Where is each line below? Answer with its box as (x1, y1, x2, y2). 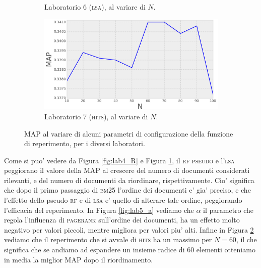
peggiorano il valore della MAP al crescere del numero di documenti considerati (4, 165, 250, 175)
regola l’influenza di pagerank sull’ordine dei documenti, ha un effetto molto (4, 214, 240, 225)
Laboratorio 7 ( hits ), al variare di (44, 111, 148, 121)
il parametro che (203, 204, 254, 215)
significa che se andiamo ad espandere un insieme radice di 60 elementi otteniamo (4, 244, 255, 255)
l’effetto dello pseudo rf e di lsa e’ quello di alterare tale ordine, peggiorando (4, 195, 242, 205)
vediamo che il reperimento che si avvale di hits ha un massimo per (4, 234, 212, 245)
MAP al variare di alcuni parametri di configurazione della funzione (24, 128, 233, 139)
